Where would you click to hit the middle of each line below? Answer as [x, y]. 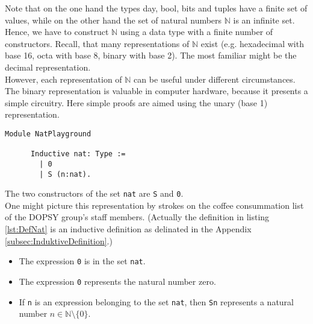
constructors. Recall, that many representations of [97, 43]
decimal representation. [48, 67]
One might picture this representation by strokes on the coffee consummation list [154, 205]
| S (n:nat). [65, 174]
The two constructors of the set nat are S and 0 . [94, 193]
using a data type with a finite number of [197, 32]
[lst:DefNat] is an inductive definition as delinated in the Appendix [128, 229]
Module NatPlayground [48, 134]
